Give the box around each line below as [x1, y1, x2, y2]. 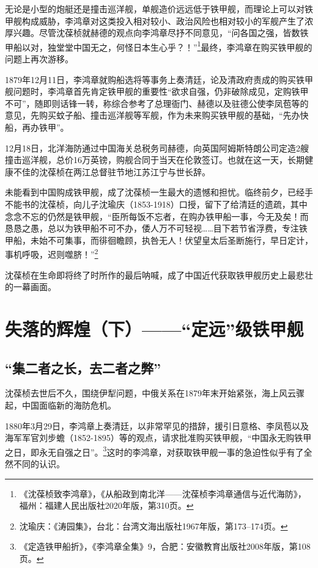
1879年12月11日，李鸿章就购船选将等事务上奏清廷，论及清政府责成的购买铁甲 [5, 73, 313, 86]
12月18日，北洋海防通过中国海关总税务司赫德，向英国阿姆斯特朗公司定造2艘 [5, 141, 309, 154]
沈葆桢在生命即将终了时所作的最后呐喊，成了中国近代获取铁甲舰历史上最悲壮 [5, 268, 313, 281]
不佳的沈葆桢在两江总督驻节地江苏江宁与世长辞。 [13, 165, 210, 178]
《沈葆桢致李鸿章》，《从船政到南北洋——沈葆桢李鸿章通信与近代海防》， [19, 487, 306, 500]
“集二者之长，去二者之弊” [5, 358, 161, 377]
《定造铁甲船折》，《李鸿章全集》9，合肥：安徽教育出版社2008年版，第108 [19, 540, 311, 553]
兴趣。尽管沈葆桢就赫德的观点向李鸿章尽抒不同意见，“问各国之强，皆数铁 [13, 26, 309, 39]
